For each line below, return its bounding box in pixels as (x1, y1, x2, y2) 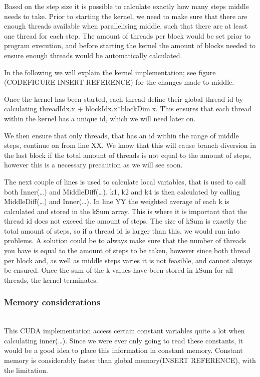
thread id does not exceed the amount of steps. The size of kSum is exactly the (4, 216, 247, 226)
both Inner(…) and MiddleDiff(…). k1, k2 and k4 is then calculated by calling (4, 186, 240, 197)
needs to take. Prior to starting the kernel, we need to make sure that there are (4, 11, 247, 21)
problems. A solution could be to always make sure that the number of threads (4, 235, 246, 246)
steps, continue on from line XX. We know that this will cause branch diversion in (4, 140, 256, 150)
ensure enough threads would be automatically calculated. (4, 50, 182, 60)
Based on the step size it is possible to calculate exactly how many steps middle (4, 1, 249, 11)
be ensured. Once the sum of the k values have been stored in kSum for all (4, 265, 233, 275)
